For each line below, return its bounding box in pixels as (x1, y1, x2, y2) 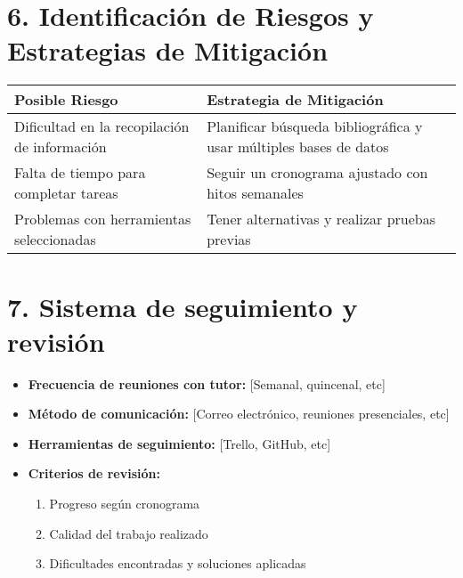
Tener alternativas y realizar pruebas (207, 208, 436, 230)
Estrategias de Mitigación (7, 32, 329, 69)
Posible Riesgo (14, 89, 118, 110)
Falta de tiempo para (14, 162, 146, 183)
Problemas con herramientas (14, 208, 191, 230)
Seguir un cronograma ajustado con (207, 162, 428, 183)
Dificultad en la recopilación (14, 116, 190, 137)
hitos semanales (207, 183, 304, 204)
